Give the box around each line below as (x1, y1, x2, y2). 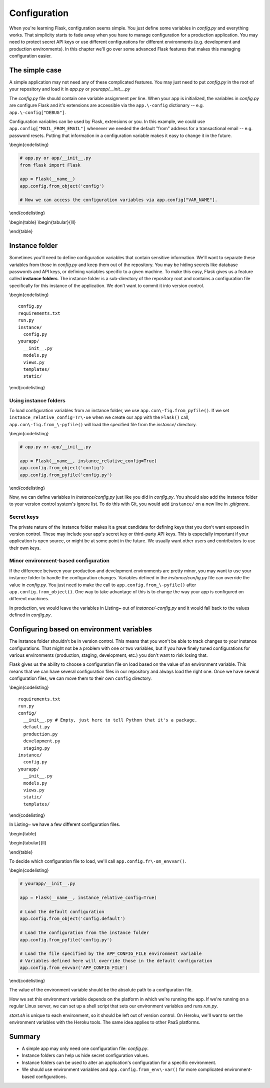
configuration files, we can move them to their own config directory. (9, 675, 152, 681)
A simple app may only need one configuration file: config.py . (21, 1045, 149, 1051)
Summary (9, 1032, 40, 1040)
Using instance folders (9, 397, 66, 404)
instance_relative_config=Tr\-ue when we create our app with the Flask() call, (9, 414, 189, 420)
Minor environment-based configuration (9, 557, 110, 564)
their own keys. (9, 545, 41, 551)
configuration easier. (9, 53, 52, 59)
